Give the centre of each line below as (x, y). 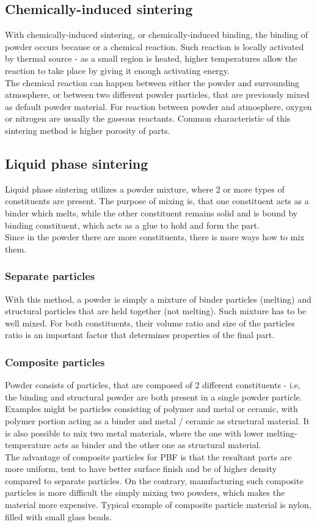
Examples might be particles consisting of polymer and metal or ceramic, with (151, 409)
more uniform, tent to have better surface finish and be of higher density (141, 469)
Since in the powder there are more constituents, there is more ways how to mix (155, 237)
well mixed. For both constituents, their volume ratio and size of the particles (150, 322)
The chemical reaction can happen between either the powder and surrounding (152, 82)
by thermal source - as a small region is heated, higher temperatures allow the (151, 58)
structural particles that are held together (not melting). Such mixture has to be (156, 311)
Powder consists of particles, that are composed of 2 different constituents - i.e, (153, 385)
